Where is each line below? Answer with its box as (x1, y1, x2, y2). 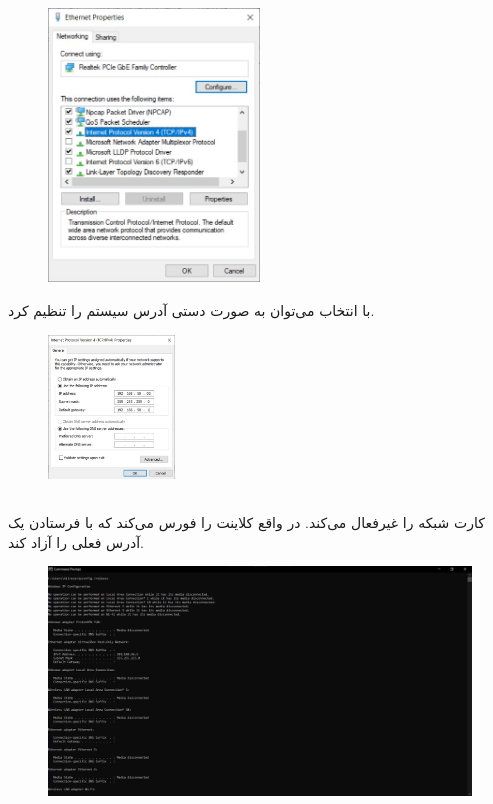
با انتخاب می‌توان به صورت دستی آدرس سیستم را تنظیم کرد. (8, 299, 375, 320)
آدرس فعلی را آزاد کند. (8, 531, 144, 552)
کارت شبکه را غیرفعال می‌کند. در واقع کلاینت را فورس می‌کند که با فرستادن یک (8, 512, 485, 533)
